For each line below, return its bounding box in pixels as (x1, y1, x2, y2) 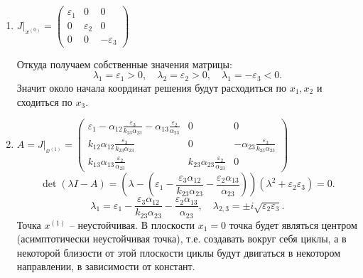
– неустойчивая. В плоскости (69, 217, 195, 232)
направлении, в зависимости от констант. (16, 259, 195, 274)
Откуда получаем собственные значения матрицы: (16, 56, 232, 71)
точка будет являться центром (229, 217, 357, 232)
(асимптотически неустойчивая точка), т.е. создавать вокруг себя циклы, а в (16, 231, 347, 246)
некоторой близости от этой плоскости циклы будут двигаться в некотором (16, 245, 341, 260)
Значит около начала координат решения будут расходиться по (16, 80, 286, 95)
